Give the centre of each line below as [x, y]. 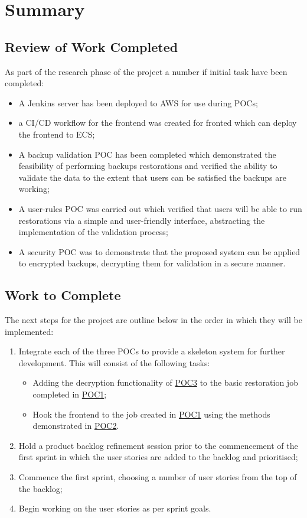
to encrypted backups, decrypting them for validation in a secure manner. [152, 263]
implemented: [29, 331]
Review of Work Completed [92, 46]
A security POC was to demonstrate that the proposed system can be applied [159, 251]
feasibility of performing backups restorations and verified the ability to [148, 166]
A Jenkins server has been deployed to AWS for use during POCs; [138, 102]
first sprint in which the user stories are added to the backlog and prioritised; [158, 457]
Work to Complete [63, 295]
